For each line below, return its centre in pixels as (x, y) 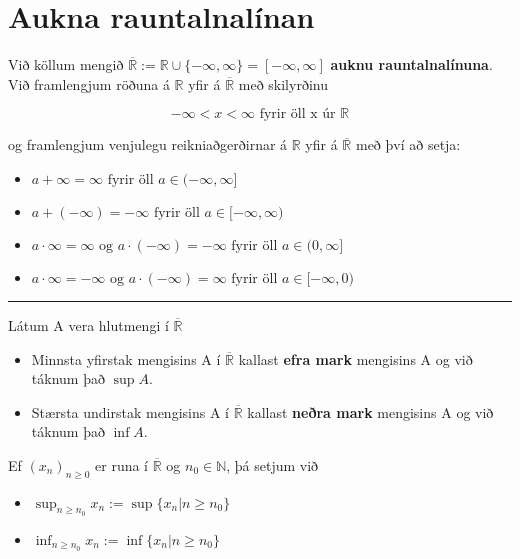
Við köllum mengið (66, 64)
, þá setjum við (272, 464)
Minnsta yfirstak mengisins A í (126, 358)
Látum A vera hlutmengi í (88, 324)
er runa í (122, 464)
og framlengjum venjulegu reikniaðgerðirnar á (148, 144)
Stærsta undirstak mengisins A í (130, 411)
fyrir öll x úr (297, 114)
